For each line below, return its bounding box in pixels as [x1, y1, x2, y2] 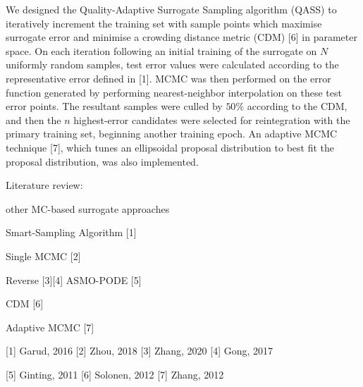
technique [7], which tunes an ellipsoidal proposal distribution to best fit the [6, 140, 335, 154]
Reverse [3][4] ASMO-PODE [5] [6, 272, 142, 287]
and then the [6, 112, 61, 127]
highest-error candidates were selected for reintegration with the [73, 112, 350, 127]
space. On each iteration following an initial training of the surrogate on [6, 43, 317, 58]
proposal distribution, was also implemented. [6, 154, 199, 168]
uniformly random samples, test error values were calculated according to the [6, 57, 339, 72]
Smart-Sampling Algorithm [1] [6, 225, 137, 240]
